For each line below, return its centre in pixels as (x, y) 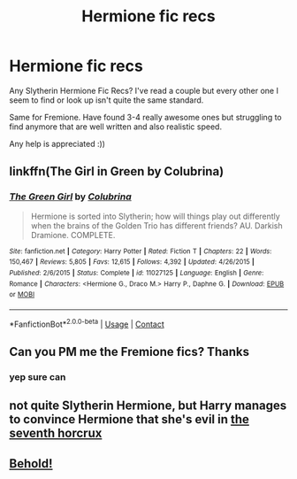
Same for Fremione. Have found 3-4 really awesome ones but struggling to (145, 117)
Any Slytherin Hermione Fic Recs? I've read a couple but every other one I (144, 90)
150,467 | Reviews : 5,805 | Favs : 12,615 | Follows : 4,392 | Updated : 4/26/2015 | (132, 262)
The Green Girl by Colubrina (71, 197)
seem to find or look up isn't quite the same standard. (107, 100)
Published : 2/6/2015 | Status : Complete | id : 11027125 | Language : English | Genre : (137, 273)
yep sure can (38, 376)
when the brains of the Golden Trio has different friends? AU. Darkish (156, 225)
